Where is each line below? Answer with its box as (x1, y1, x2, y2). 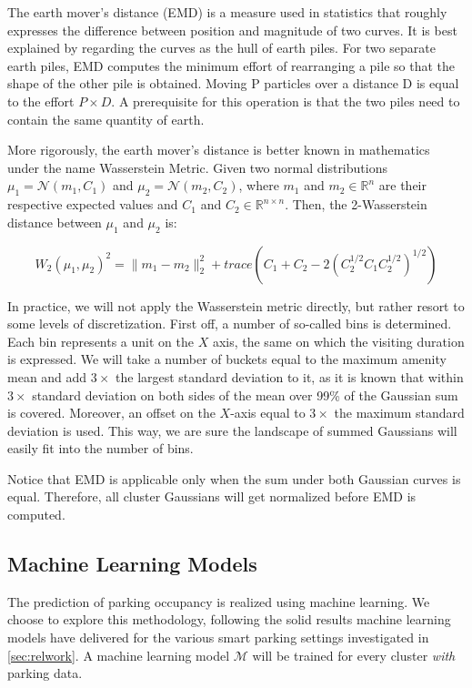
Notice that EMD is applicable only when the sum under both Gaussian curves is (7, 469, 461, 488)
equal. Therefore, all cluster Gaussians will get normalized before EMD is (7, 487, 417, 506)
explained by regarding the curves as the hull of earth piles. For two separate (7, 38, 436, 57)
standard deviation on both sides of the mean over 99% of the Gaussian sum (32, 385, 458, 404)
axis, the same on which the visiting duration (212, 331, 465, 350)
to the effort (7, 91, 75, 110)
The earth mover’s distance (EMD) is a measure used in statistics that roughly (7, 3, 447, 21)
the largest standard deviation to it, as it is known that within (115, 367, 464, 386)
